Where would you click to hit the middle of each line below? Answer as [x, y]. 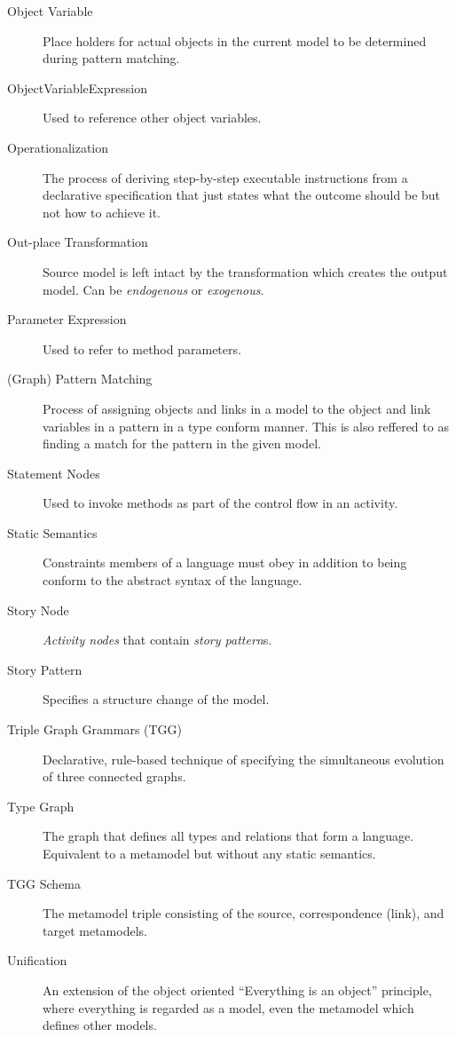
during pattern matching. [111, 58]
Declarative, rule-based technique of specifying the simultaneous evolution [244, 759]
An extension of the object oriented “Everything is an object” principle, [237, 990]
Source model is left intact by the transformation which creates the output [245, 271]
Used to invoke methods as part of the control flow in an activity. [220, 503]
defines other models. [100, 1025]
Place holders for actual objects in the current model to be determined [235, 40]
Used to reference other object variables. [152, 118]
